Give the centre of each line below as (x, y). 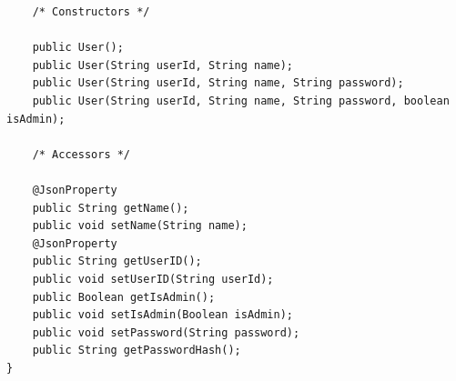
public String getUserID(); (117, 261)
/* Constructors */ (91, 12)
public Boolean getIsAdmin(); (124, 297)
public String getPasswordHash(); (137, 351)
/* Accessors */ (81, 154)
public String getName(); (111, 208)
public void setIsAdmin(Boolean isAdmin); (162, 315)
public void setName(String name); (140, 226)
